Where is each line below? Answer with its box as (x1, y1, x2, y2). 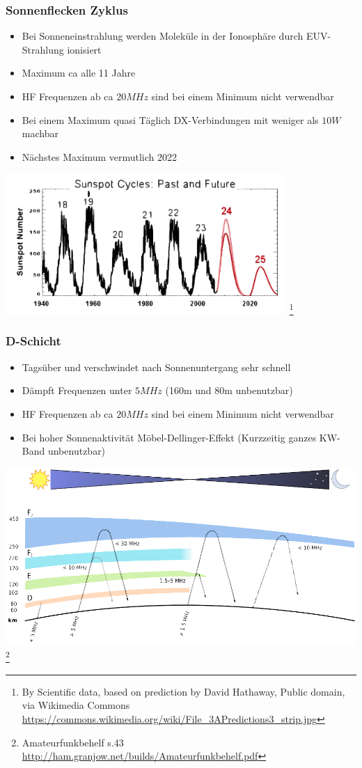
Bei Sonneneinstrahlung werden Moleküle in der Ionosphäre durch (22, 29, 304, 43)
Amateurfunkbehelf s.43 (22, 735, 124, 749)
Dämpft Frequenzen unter (22, 383, 132, 398)
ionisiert (67, 42, 102, 56)
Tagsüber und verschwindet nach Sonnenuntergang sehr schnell (22, 359, 291, 374)
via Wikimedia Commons (22, 698, 130, 712)
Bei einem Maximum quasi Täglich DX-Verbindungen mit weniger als (22, 112, 319, 127)
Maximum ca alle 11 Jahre (22, 65, 136, 80)
